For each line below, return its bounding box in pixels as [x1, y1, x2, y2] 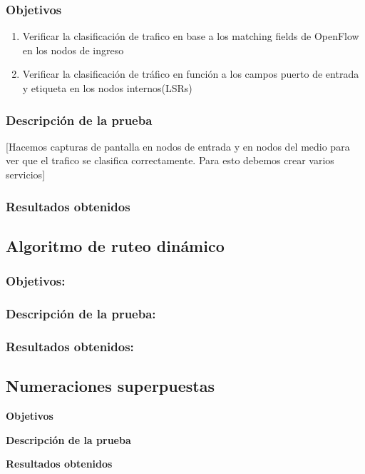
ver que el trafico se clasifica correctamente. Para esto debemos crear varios [6, 153, 334, 168]
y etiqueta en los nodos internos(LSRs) [22, 81, 192, 95]
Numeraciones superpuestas [6, 375, 215, 397]
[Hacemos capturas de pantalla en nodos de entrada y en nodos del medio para [6, 138, 350, 153]
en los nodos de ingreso [22, 42, 124, 57]
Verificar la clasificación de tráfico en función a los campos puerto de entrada [22, 66, 359, 81]
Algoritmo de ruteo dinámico [6, 234, 225, 256]
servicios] [6, 167, 46, 181]
